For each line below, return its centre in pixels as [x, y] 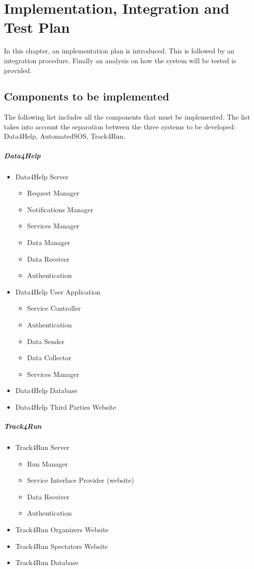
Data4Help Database [46, 390]
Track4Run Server [42, 447]
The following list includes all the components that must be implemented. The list [127, 117]
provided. [18, 70]
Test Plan [37, 27]
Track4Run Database [47, 562]
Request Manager [53, 193]
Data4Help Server [42, 176]
